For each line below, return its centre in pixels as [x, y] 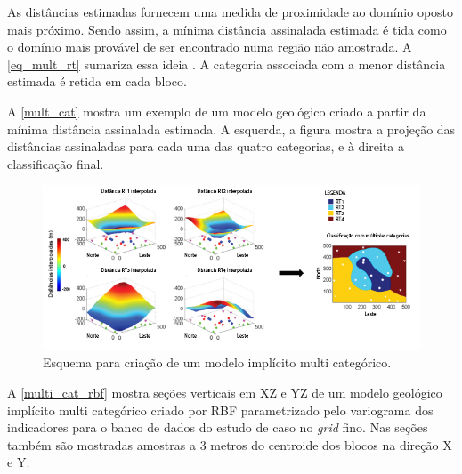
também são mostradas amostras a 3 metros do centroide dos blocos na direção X [230, 444]
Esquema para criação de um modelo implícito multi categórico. [217, 362]
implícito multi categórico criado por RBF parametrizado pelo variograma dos [220, 410]
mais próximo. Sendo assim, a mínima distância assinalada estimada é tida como [227, 29]
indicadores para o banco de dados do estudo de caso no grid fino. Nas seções [218, 427]
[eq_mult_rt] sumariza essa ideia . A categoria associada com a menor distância [227, 64]
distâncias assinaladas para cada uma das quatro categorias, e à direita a [206, 146]
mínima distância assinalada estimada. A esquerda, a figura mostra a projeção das [231, 129]
